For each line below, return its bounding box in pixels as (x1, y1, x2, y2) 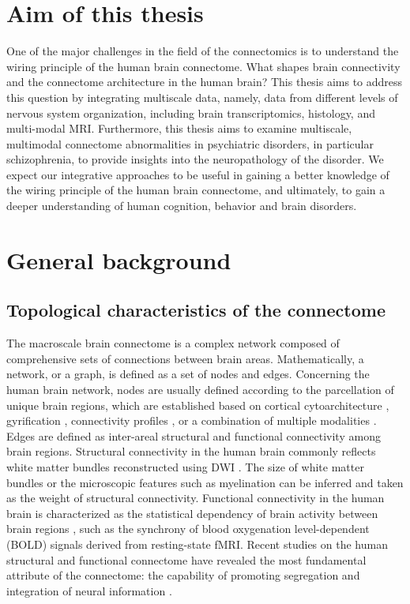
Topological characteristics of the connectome (6, 298, 386, 322)
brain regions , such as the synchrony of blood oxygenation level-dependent (6, 520, 370, 537)
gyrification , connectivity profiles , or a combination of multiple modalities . (6, 412, 377, 429)
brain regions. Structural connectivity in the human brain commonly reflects (6, 443, 376, 460)
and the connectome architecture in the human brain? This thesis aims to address (6, 73, 403, 90)
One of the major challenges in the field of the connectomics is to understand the (6, 43, 399, 59)
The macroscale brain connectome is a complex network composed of (6, 335, 340, 351)
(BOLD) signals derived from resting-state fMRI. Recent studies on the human (6, 535, 388, 552)
